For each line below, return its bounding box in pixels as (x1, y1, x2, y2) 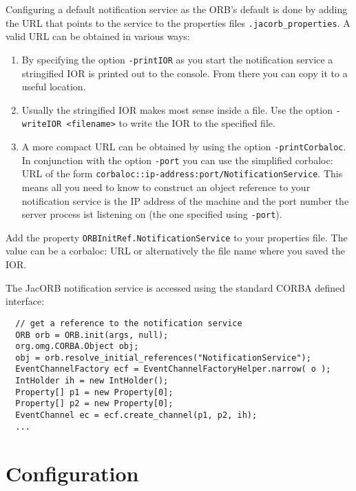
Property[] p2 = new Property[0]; (15, 399, 174, 409)
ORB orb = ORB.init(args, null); (15, 330, 169, 340)
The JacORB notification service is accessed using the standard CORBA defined (6, 280, 346, 294)
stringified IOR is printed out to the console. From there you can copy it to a (21, 66, 348, 80)
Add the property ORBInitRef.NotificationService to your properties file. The (6, 230, 348, 244)
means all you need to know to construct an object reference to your (21, 179, 311, 194)
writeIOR (21, 119, 62, 130)
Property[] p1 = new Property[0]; (15, 387, 174, 397)
